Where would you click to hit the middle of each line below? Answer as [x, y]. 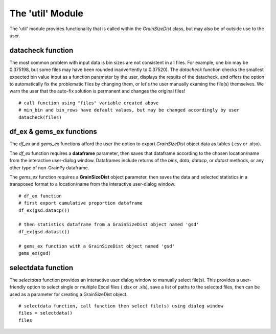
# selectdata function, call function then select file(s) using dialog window [121, 306]
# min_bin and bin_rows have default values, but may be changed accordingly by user [129, 110]
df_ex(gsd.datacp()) [44, 210]
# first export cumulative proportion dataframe [80, 203]
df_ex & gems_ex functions [53, 132]
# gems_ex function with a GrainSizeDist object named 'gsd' [97, 246]
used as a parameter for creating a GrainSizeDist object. [68, 294]
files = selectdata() [45, 313]
